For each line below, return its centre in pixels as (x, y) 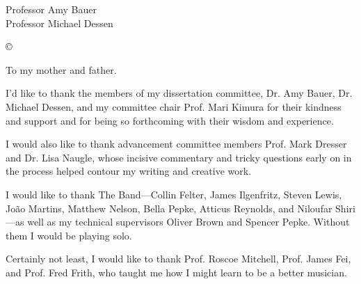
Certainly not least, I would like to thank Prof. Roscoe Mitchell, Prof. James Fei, (178, 259)
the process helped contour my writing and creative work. (129, 171)
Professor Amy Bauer (51, 9)
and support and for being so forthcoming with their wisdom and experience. (170, 120)
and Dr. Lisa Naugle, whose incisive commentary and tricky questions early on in (179, 157)
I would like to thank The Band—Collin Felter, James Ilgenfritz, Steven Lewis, (174, 194)
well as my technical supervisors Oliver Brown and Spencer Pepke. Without (188, 222)
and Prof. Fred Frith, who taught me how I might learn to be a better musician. (176, 272)
